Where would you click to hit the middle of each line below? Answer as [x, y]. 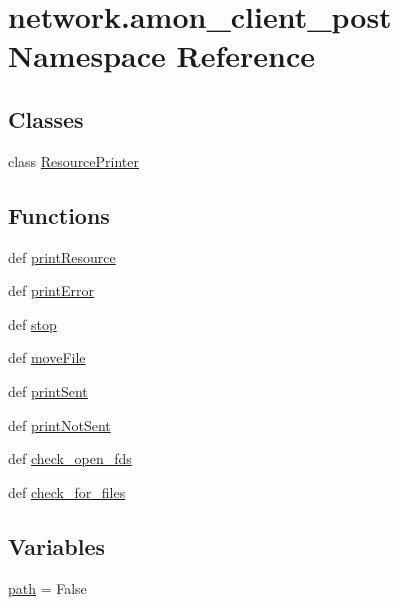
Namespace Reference [161, 55]
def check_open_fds [70, 458]
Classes [46, 118]
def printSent [48, 390]
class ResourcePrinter [74, 160]
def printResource [62, 256]
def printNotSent [59, 424]
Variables [57, 545]
